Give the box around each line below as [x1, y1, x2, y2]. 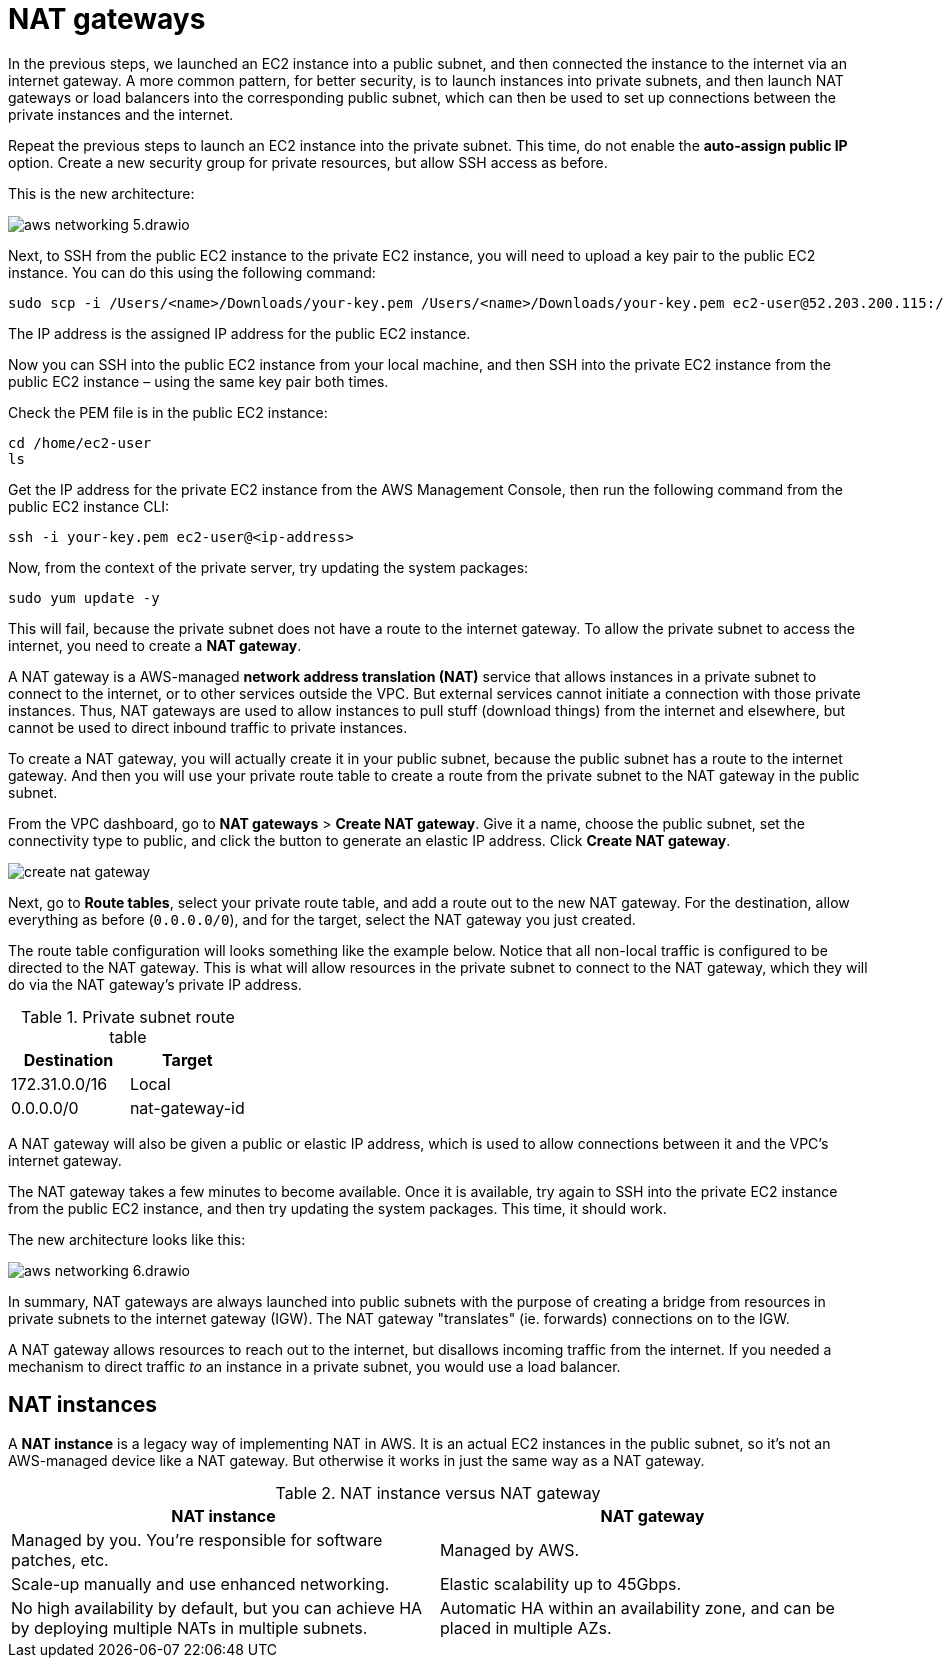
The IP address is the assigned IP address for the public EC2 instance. [8, 324, 471, 342]
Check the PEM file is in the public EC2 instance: [8, 403, 328, 421]
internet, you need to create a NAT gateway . [8, 636, 302, 654]
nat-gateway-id [129, 1097, 245, 1118]
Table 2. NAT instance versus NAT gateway [275, 1482, 601, 1503]
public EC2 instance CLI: [8, 497, 170, 515]
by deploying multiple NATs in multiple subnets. [11, 1617, 368, 1638]
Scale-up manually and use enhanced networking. [11, 1573, 390, 1594]
